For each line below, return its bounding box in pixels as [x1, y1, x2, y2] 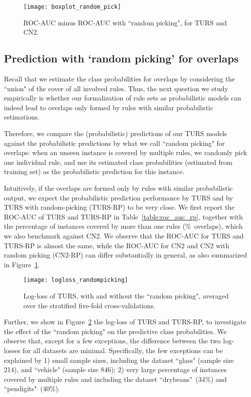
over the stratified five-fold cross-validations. [23, 300, 155, 310]
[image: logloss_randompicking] [23, 277, 128, 284]
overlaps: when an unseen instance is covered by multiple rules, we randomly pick [4, 147, 247, 158]
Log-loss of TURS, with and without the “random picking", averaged [23, 290, 229, 300]
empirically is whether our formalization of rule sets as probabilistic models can [4, 93, 241, 103]
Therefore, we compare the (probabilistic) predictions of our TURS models [4, 128, 227, 139]
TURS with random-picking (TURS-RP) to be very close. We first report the [4, 202, 234, 212]
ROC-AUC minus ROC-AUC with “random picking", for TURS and [23, 17, 227, 27]
